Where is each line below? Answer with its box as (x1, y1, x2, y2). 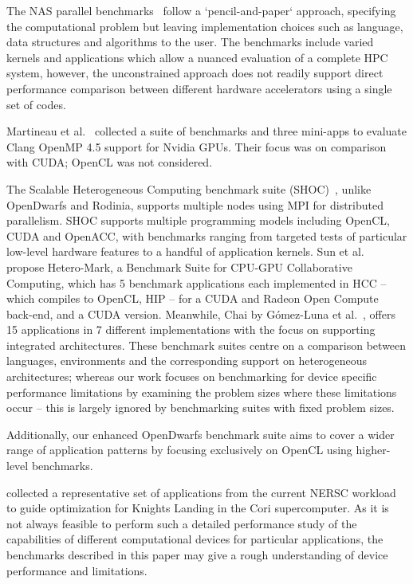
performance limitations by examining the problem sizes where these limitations (6, 383, 397, 400)
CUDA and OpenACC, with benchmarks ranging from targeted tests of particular (6, 227, 407, 244)
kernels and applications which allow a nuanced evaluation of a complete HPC (6, 49, 388, 65)
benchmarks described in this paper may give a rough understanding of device (6, 547, 388, 562)
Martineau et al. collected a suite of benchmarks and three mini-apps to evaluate (6, 123, 407, 139)
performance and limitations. (6, 562, 147, 578)
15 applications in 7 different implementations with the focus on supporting (6, 321, 376, 338)
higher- (356, 441, 391, 458)
